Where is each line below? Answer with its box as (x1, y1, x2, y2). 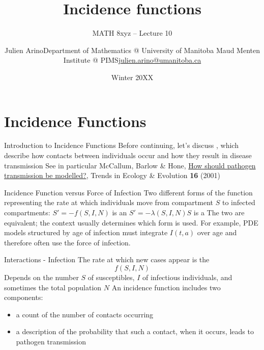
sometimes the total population (4, 282, 102, 292)
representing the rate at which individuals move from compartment (4, 197, 214, 208)
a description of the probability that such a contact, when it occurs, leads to (16, 326, 254, 337)
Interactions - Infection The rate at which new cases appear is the (4, 254, 210, 265)
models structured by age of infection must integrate (4, 227, 168, 238)
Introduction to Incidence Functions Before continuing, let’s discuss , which (4, 140, 239, 151)
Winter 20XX (111, 71, 154, 82)
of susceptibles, (87, 271, 135, 282)
